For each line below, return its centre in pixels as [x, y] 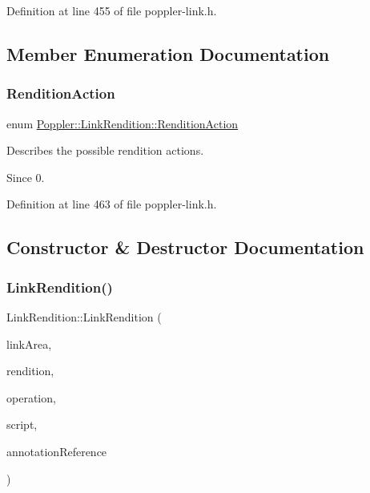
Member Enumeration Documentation [168, 53]
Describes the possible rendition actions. [105, 150]
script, [22, 424]
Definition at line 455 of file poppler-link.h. [112, 10]
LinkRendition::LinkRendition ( [84, 316]
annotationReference [57, 451]
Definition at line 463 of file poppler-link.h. [112, 204]
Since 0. [26, 177]
